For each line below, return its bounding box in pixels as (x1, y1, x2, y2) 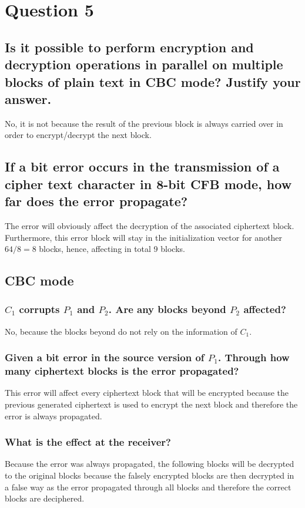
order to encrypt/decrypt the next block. (5, 129, 152, 141)
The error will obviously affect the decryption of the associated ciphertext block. (5, 219, 294, 231)
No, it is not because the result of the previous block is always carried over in (5, 117, 283, 129)
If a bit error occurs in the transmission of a (5, 157, 280, 176)
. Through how (217, 350, 290, 365)
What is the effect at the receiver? (5, 435, 171, 449)
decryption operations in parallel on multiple (5, 55, 283, 73)
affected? (243, 302, 286, 317)
